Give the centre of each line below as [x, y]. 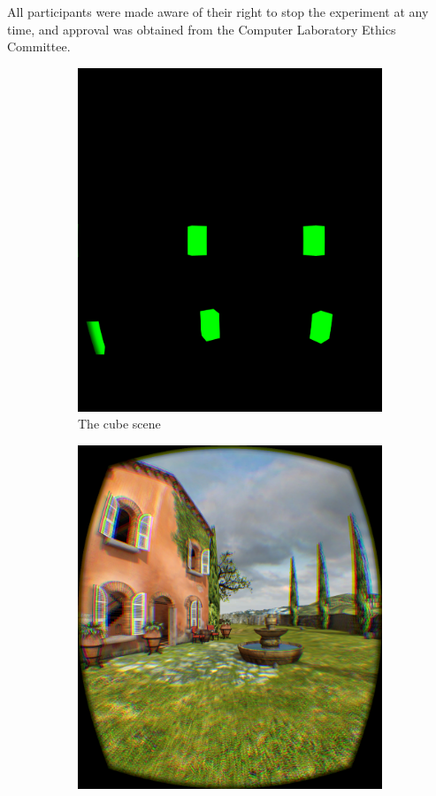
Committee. [39, 46]
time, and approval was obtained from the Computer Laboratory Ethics [202, 29]
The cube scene [119, 424]
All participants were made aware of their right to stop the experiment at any [218, 12]
